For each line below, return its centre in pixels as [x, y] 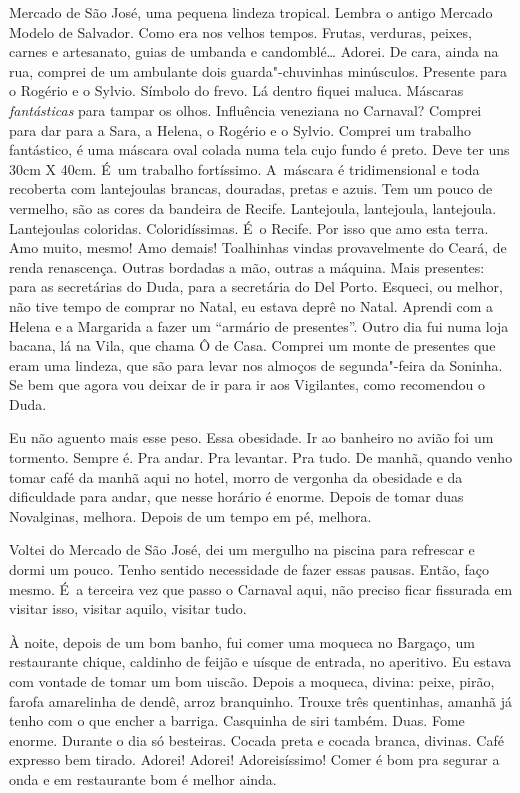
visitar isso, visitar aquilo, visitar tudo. [128, 608]
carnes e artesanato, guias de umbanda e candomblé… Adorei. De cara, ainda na [254, 51]
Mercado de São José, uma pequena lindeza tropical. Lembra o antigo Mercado [251, 12]
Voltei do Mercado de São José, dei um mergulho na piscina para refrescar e [242, 549]
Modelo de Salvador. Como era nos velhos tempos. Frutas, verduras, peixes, [240, 31]
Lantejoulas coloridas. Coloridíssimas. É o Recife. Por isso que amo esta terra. [249, 227]
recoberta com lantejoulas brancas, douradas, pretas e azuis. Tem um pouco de [251, 188]
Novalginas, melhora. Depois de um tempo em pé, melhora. [190, 515]
